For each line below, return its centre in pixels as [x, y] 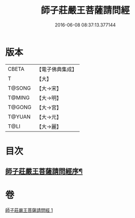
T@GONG [20, 107]
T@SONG [20, 88]
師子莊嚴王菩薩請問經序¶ [44, 171]
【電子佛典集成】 [57, 69]
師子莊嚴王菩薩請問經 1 [29, 210]
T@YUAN [19, 117]
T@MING [19, 97]
